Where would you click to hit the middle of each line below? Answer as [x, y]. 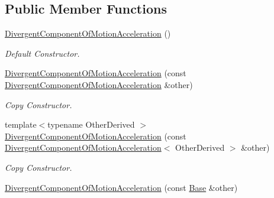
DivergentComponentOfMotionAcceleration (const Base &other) [121, 187]
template [21, 124]
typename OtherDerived [91, 124]
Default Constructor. [42, 53]
